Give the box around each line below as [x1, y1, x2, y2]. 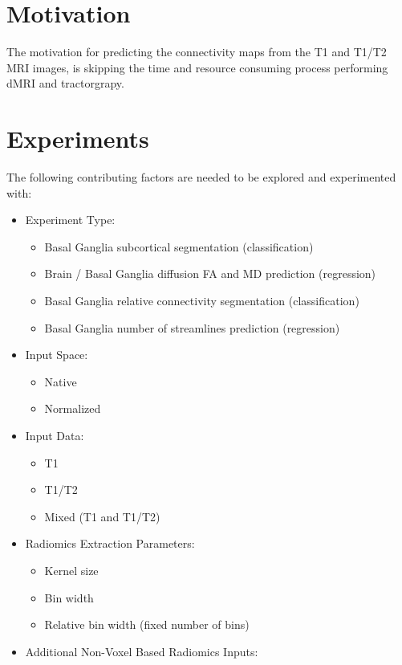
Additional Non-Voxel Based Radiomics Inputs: [25, 643, 258, 659]
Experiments [6, 122, 149, 155]
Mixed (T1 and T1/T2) [44, 508, 160, 524]
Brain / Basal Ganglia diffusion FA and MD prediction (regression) [44, 265, 376, 282]
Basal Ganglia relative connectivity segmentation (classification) [44, 292, 359, 308]
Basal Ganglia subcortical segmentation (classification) [44, 238, 314, 255]
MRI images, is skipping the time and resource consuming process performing [6, 59, 388, 75]
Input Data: [25, 426, 84, 443]
